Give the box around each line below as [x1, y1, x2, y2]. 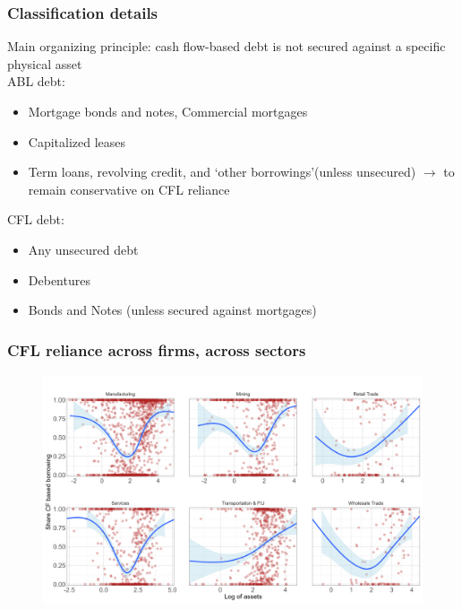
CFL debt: [7, 210, 64, 229]
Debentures [28, 270, 90, 289]
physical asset [7, 54, 82, 73]
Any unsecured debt [28, 240, 139, 258]
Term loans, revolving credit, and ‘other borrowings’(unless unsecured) [28, 162, 416, 181]
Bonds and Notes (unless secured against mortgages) [28, 301, 317, 319]
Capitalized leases [28, 132, 126, 151]
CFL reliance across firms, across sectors [7, 338, 306, 361]
